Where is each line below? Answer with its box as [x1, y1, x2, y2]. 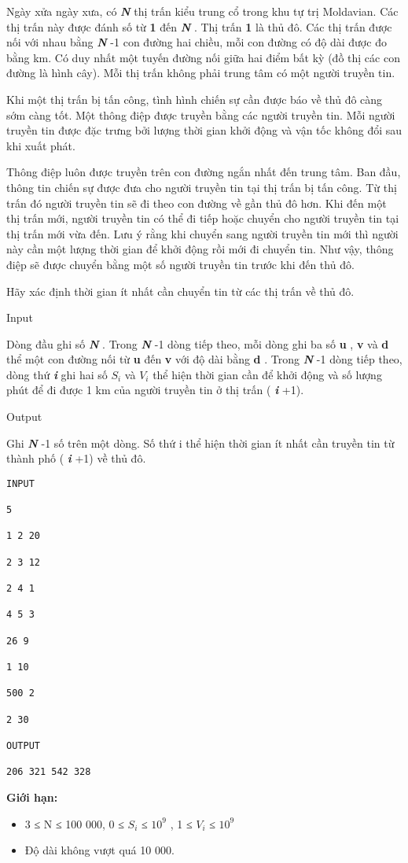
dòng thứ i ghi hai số [6, 366, 108, 382]
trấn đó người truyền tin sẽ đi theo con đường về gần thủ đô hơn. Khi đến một [6, 194, 387, 211]
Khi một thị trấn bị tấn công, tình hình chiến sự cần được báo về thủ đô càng [6, 90, 383, 107]
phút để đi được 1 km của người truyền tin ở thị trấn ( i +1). [6, 382, 304, 398]
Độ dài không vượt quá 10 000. [24, 842, 175, 858]
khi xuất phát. [6, 137, 75, 153]
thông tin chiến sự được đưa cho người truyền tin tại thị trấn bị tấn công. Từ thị [6, 179, 397, 195]
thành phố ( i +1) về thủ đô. [6, 450, 146, 467]
